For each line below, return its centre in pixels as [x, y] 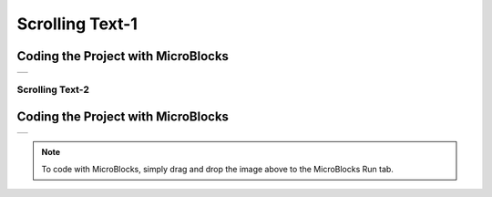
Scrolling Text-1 [77, 24]
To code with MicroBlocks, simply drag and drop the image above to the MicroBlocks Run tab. [217, 169]
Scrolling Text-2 [53, 89]
